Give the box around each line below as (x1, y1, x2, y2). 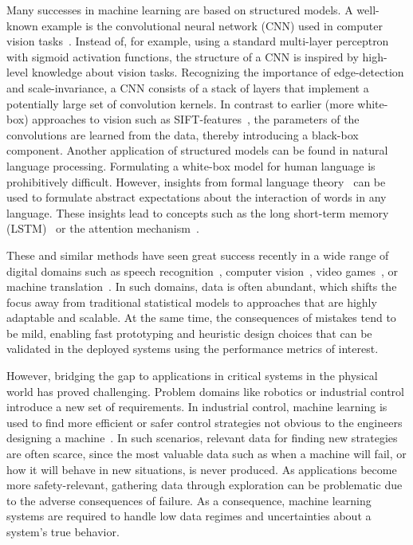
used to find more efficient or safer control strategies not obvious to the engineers (6, 414, 403, 430)
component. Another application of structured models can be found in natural (6, 142, 388, 159)
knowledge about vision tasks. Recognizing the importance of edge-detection (31, 64, 404, 80)
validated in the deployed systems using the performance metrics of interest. (6, 340, 379, 357)
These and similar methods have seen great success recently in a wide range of (6, 246, 389, 263)
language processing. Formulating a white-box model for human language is (6, 157, 376, 174)
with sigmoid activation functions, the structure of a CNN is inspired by (6, 48, 359, 65)
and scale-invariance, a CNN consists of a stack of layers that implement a (6, 79, 369, 96)
